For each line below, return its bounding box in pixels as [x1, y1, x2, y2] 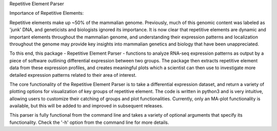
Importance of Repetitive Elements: [9, 10, 84, 16]
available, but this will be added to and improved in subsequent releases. [9, 103, 164, 109]
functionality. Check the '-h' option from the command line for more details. [9, 119, 169, 125]
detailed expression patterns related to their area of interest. [9, 72, 137, 78]
